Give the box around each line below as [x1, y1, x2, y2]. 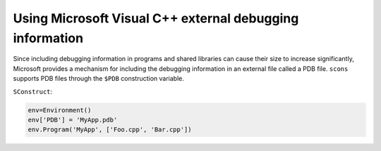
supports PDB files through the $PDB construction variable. [13, 74, 185, 83]
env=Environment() [28, 106, 92, 114]
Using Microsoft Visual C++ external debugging [13, 11, 299, 26]
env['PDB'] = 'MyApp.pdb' [28, 116, 118, 124]
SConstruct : [13, 87, 53, 96]
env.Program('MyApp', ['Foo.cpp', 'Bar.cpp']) [28, 126, 192, 133]
